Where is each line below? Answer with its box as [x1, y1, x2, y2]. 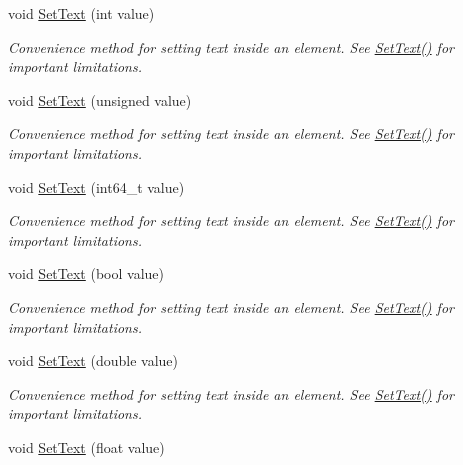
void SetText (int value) [8, 3, 155, 23]
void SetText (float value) [8, 436, 165, 457]
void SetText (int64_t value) [8, 176, 185, 197]
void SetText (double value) [8, 350, 178, 371]
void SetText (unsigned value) [8, 89, 192, 110]
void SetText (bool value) [8, 263, 164, 284]
